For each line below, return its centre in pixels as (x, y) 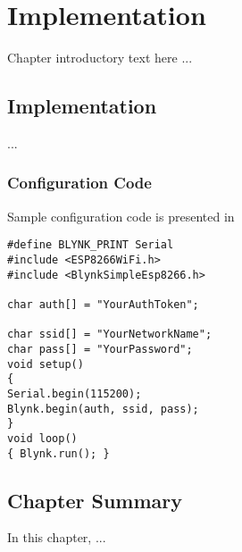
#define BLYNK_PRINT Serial (91, 245)
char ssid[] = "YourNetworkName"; (110, 335)
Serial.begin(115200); (75, 393)
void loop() (42, 438)
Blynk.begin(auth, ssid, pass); (103, 409)
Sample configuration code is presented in (121, 216)
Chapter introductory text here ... (100, 58)
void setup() (46, 364)
